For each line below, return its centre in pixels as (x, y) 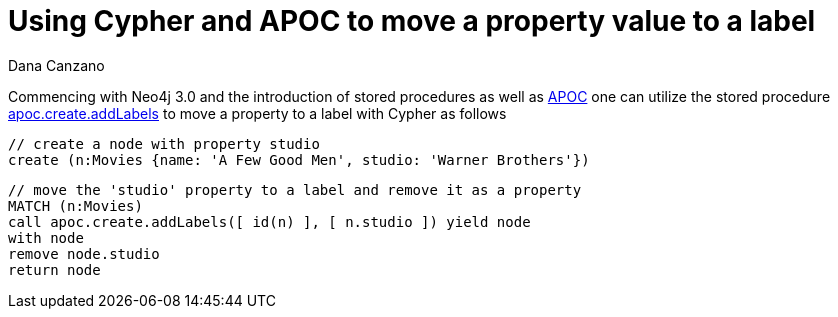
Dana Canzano (56, 65)
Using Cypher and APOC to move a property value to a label (412, 21)
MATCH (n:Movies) (75, 205)
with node (46, 237)
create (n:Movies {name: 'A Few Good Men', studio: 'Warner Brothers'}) (299, 159)
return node (54, 269)
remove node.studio (84, 253)
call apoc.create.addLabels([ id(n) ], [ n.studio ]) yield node (269, 221)
